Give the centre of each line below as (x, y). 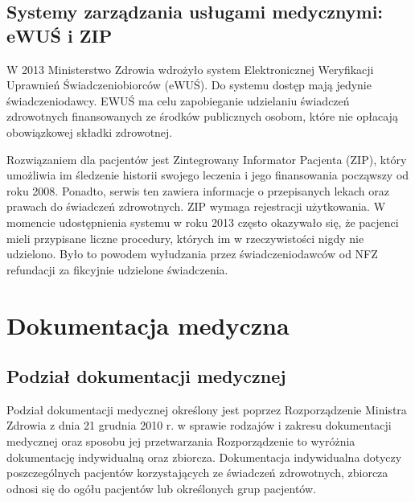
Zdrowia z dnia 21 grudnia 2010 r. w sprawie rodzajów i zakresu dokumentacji (199, 425)
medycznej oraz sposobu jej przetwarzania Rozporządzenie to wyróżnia (181, 441)
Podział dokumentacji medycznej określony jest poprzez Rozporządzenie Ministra (207, 409)
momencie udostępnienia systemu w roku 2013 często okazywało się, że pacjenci (203, 222)
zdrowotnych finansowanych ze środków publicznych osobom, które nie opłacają (202, 116)
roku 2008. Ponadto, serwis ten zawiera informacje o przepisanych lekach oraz (198, 190)
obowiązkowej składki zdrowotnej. (90, 132)
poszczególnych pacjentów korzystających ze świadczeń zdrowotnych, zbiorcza (197, 473)
